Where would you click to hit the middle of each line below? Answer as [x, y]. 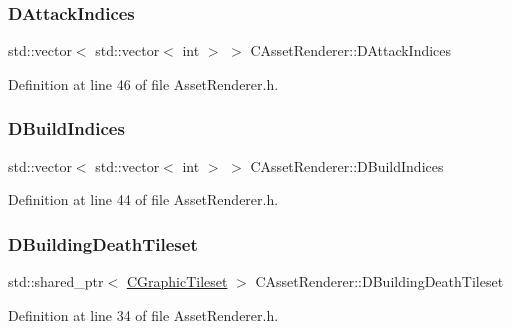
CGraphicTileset [177, 281]
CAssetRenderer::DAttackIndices [351, 50]
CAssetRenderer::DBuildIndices [347, 165]
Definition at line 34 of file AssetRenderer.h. [143, 314]
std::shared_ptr [56, 281]
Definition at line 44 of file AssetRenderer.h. [143, 199]
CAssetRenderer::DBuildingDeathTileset [379, 281]
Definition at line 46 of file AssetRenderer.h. [143, 83]
